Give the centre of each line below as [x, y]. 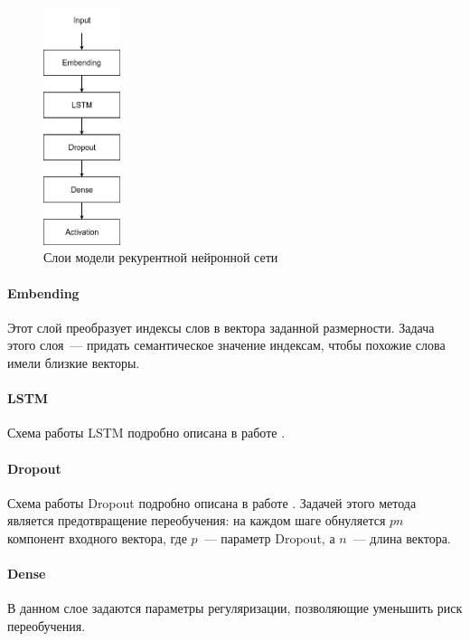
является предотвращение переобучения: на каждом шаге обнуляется [197, 520]
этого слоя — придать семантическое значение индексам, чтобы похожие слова [226, 345]
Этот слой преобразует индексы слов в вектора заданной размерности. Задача [221, 327]
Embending [43, 292]
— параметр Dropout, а [269, 537]
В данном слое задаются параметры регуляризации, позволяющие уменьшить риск [235, 608]
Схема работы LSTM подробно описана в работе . [146, 433]
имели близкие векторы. [74, 362]
